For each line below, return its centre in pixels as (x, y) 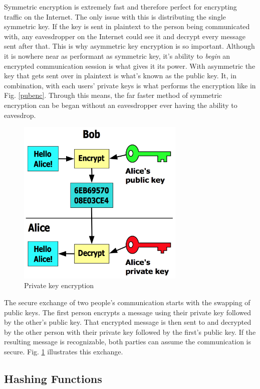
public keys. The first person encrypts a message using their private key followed (128, 312)
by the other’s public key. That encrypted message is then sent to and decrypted (128, 322)
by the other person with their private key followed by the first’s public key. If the (130, 332)
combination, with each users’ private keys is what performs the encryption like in (130, 85)
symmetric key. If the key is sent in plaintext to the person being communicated (127, 26)
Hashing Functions (53, 378)
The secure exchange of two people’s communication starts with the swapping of (127, 302)
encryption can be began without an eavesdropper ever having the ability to (121, 105)
